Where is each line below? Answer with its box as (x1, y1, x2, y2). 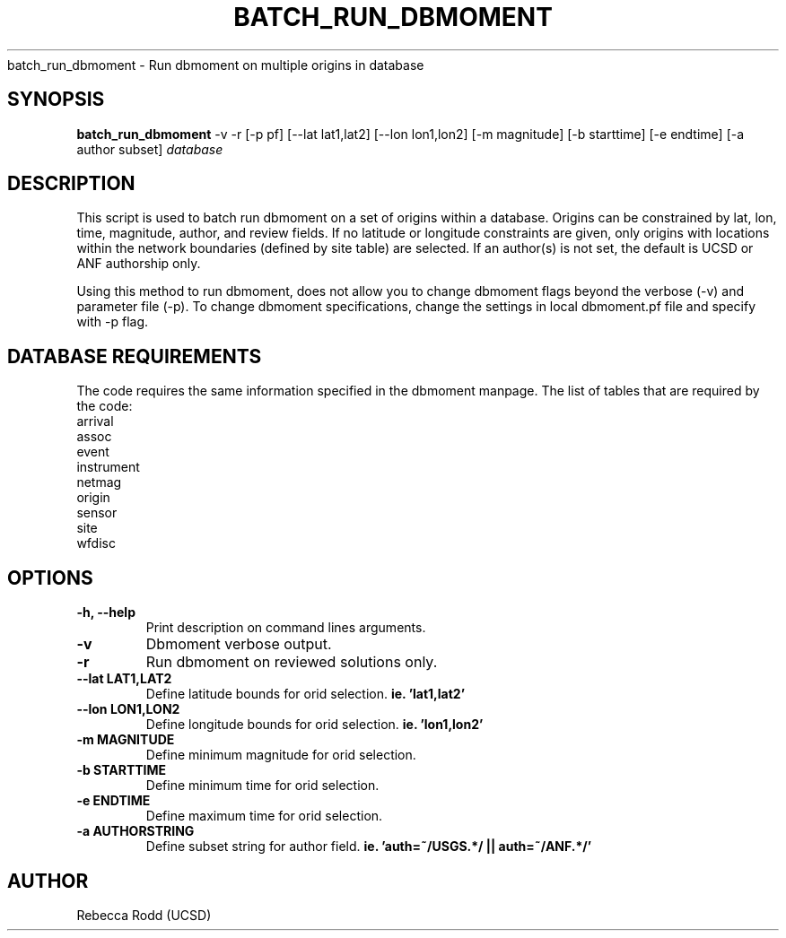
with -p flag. (76, 314, 149, 330)
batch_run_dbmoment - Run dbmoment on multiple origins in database (7, 56, 424, 73)
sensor (76, 505, 118, 521)
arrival (76, 413, 114, 430)
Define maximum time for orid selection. (145, 808, 383, 824)
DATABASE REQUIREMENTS (7, 344, 262, 368)
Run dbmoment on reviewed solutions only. (145, 653, 438, 672)
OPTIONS (7, 566, 93, 589)
